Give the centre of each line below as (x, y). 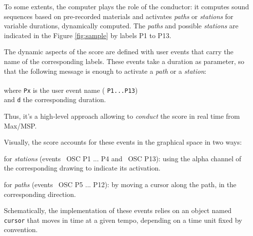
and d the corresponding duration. (55, 99)
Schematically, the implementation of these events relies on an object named (118, 210)
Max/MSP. (20, 125)
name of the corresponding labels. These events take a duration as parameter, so (124, 61)
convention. (21, 229)
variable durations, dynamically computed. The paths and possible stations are (121, 26)
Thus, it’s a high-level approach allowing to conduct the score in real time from (122, 116)
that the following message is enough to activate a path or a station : (105, 71)
